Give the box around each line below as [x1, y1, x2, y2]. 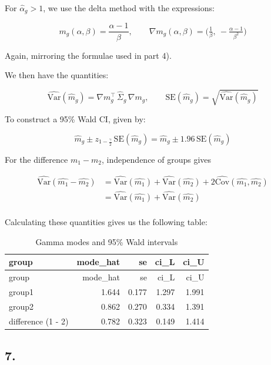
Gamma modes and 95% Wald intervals [35, 235, 178, 247]
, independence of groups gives [101, 153, 212, 165]
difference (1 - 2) [9, 314, 69, 327]
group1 [9, 285, 34, 297]
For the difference [5, 153, 68, 165]
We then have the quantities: [5, 69, 109, 81]
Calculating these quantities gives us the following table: [5, 215, 208, 227]
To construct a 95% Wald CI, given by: [5, 113, 146, 125]
